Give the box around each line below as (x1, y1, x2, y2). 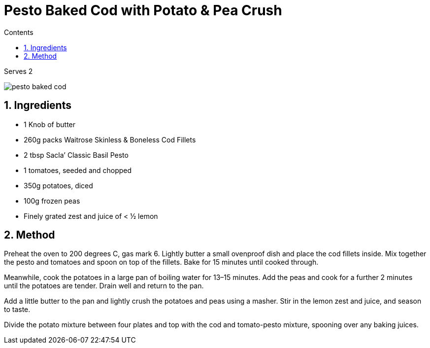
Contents (4, 28, 33, 36)
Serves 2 (4, 67, 33, 75)
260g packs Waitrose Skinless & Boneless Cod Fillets (24, 135, 196, 144)
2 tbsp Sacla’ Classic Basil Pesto (24, 150, 129, 159)
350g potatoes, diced (24, 181, 93, 190)
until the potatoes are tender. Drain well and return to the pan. (4, 281, 204, 290)
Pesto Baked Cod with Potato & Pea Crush (4, 2, 282, 19)
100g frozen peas (24, 196, 80, 205)
